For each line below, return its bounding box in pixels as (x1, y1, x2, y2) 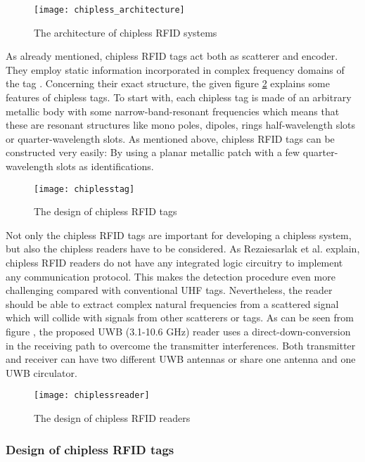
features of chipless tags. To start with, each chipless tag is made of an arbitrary (6, 90, 352, 105)
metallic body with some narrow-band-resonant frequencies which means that (6, 103, 340, 118)
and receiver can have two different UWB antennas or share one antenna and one (6, 352, 356, 366)
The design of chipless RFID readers (34, 411, 191, 425)
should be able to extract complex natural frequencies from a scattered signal (6, 296, 339, 311)
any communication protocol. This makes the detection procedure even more (6, 269, 335, 283)
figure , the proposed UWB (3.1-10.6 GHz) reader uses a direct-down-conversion (6, 324, 351, 338)
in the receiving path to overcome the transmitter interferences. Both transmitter (6, 338, 356, 352)
